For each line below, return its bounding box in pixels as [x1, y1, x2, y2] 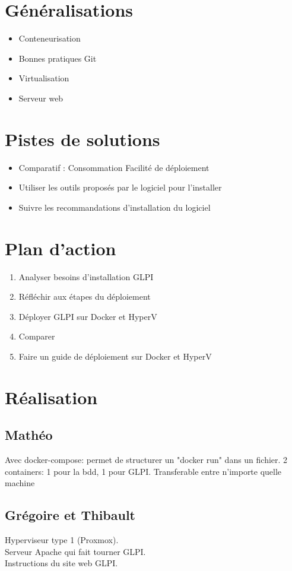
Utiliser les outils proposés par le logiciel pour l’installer [18, 181, 222, 193]
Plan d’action [5, 236, 116, 260]
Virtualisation [18, 72, 69, 84]
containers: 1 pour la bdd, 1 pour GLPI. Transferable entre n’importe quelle [5, 465, 282, 477]
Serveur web [18, 91, 64, 104]
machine [5, 477, 35, 489]
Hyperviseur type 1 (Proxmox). [5, 534, 119, 546]
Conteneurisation [18, 32, 81, 45]
